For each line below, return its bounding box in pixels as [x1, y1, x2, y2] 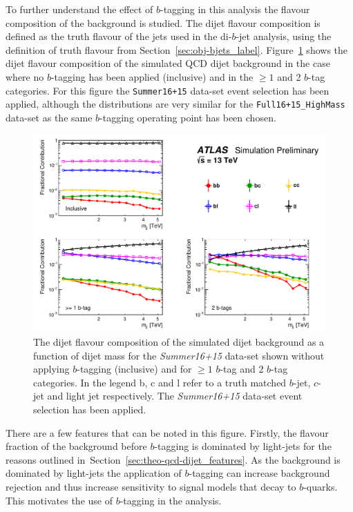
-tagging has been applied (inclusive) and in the [50, 69, 254, 83]
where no [6, 69, 44, 83]
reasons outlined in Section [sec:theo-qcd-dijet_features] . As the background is [6, 452, 341, 466]
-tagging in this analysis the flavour [160, 2, 310, 16]
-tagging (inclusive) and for [77, 362, 192, 376]
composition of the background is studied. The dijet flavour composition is [6, 15, 321, 30]
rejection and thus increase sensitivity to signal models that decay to [6, 479, 296, 493]
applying [33, 362, 70, 376]
